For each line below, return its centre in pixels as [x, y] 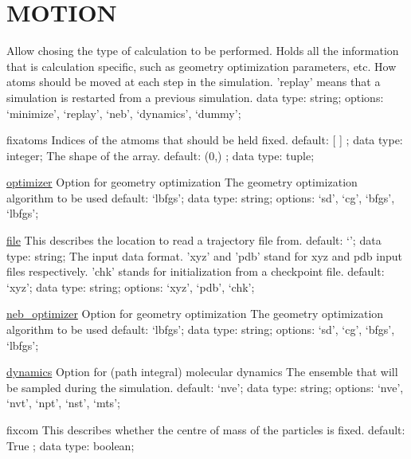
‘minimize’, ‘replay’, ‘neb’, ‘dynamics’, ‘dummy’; [124, 113]
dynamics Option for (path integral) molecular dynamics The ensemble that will [202, 372]
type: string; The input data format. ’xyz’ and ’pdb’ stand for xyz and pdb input [205, 255]
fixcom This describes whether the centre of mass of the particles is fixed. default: [206, 430]
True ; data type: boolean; [70, 445]
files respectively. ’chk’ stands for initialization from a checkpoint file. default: [196, 271]
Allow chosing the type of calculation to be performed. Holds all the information [203, 51]
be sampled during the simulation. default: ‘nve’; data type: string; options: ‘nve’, [205, 387]
